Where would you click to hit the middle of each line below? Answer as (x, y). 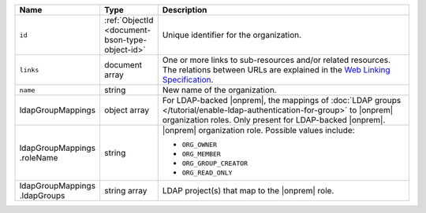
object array (127, 110)
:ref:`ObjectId (129, 20)
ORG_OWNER (199, 145)
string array (125, 191)
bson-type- (125, 40)
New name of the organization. (219, 90)
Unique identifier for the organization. (232, 35)
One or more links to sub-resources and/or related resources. (276, 60)
